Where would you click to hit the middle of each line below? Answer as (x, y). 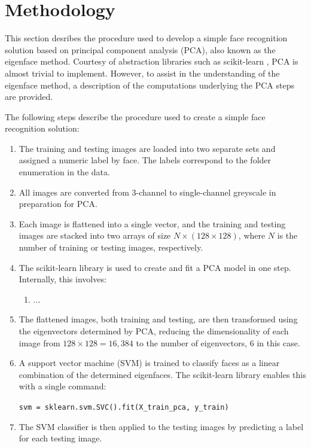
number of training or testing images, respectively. (111, 247)
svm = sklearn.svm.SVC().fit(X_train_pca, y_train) (124, 407)
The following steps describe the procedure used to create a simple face (135, 116)
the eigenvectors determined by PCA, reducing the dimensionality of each (154, 331)
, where (252, 235)
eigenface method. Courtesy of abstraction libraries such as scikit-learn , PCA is (152, 61)
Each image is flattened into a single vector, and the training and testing (152, 223)
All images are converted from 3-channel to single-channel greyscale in (147, 192)
